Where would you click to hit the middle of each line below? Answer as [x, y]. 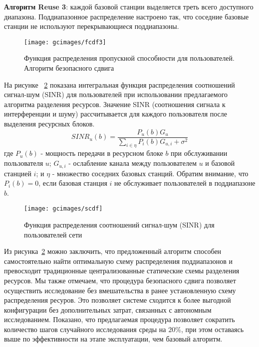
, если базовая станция [73, 183]
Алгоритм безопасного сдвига [69, 68]
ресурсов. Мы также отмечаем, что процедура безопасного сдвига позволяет [120, 280]
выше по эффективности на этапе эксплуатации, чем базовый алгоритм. [113, 339]
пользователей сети [53, 234]
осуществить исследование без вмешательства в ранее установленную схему [120, 290]
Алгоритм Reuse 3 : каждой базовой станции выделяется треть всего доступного [129, 6]
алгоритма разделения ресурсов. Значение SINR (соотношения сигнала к [115, 104]
